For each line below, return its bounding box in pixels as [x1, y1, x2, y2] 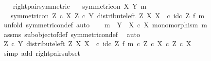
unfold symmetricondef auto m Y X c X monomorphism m [3, 20, 207, 30]
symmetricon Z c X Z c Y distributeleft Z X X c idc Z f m [10, 10, 205, 20]
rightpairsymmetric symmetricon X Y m [13, 1, 147, 11]
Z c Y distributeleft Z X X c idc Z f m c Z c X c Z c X [3, 38, 192, 49]
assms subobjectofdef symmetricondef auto [3, 29, 141, 39]
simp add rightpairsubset [3, 48, 81, 58]
